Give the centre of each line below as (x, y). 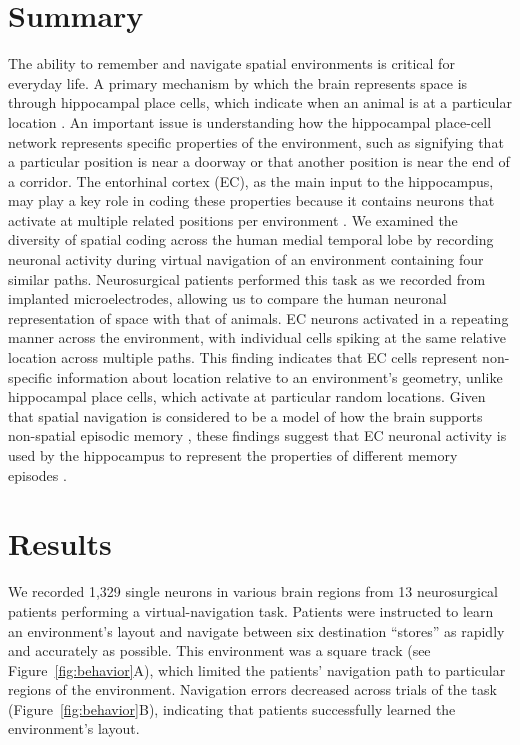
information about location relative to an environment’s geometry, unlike (279, 376)
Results (60, 543)
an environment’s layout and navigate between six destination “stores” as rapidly (256, 630)
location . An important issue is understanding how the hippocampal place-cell (250, 121)
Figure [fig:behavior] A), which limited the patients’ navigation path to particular (257, 669)
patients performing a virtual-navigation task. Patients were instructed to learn (251, 610)
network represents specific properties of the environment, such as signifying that (256, 141)
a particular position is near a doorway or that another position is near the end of (259, 161)
